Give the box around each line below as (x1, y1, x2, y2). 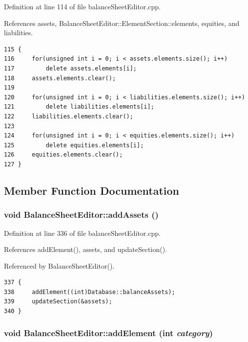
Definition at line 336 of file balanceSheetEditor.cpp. (4, 228, 161, 238)
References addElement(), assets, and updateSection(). (4, 244, 167, 254)
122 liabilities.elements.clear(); (4, 113, 133, 120)
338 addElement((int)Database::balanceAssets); (4, 288, 175, 296)
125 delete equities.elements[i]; (4, 141, 144, 149)
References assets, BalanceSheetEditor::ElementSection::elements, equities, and (4, 18, 240, 28)
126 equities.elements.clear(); (4, 151, 123, 159)
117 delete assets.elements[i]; (4, 65, 137, 72)
